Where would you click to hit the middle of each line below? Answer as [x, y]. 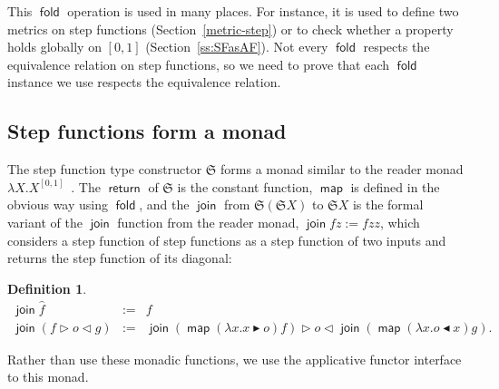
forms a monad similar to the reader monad [342, 169]
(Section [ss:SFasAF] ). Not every [237, 47]
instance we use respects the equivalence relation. [144, 82]
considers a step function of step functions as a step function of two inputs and [227, 240]
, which [400, 222]
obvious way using [58, 204]
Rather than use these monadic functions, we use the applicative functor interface [235, 359]
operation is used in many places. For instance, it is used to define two [263, 11]
